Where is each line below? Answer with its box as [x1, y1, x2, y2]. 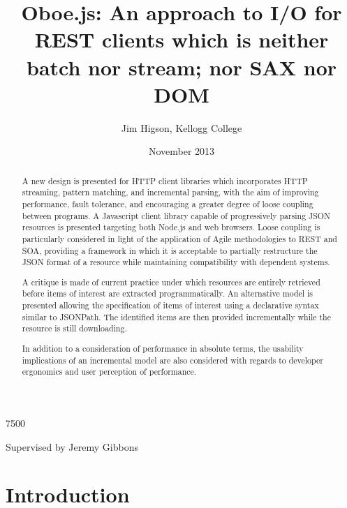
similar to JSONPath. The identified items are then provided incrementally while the [22, 311, 332, 322]
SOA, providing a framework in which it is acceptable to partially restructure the [22, 244, 318, 256]
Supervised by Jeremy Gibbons [6, 439, 138, 454]
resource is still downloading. [22, 322, 127, 334]
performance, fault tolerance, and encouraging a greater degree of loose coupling [22, 197, 313, 209]
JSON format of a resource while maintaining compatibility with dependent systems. [22, 256, 330, 268]
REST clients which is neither [34, 25, 329, 54]
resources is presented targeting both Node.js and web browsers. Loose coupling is [22, 221, 320, 233]
